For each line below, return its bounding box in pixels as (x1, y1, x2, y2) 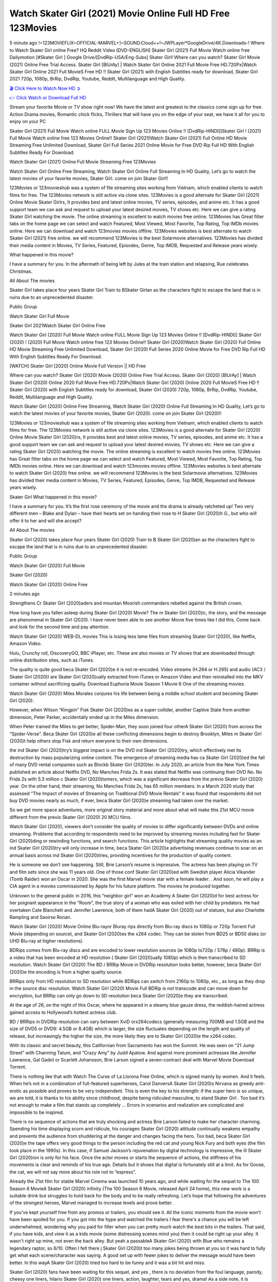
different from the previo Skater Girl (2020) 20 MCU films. (9, 814, 132, 820)
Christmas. (9, 268, 33, 274)
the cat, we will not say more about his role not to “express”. (9, 1169, 136, 1175)
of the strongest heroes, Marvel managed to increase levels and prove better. (9, 1200, 173, 1206)
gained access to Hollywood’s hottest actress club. (9, 1009, 117, 1015)
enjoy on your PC (9, 118, 46, 125)
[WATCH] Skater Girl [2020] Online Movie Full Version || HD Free (9, 363, 146, 369)
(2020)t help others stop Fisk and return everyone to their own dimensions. (9, 737, 169, 744)
